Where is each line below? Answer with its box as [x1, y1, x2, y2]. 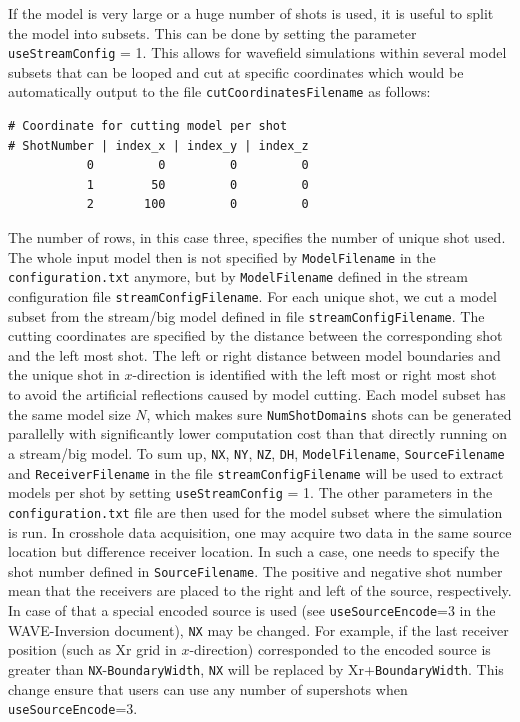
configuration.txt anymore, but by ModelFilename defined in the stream [8, 266, 468, 287]
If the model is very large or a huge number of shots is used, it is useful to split [8, 3, 494, 23]
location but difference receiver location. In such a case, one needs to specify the [8, 541, 500, 562]
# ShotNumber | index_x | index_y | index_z [8, 138, 309, 153]
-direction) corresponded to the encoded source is [189, 639, 491, 660]
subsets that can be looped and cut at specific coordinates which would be [8, 61, 464, 82]
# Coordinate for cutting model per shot [8, 119, 288, 134]
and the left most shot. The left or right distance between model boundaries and [8, 344, 501, 365]
